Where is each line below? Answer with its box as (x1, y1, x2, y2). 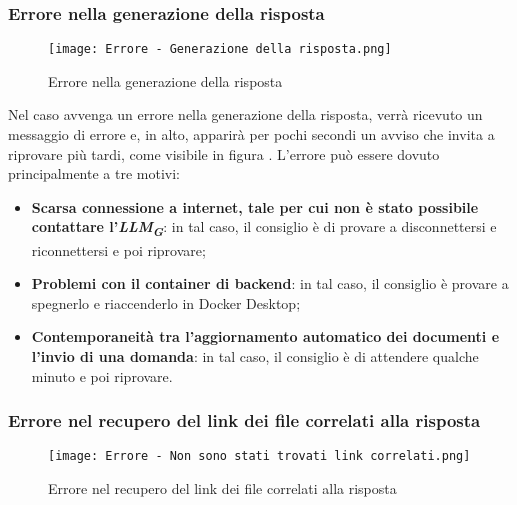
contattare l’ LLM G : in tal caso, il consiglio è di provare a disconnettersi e (31, 216, 497, 241)
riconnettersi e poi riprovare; (31, 239, 206, 260)
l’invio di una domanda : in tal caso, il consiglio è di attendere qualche (31, 345, 479, 366)
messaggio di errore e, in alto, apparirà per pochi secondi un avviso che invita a (8, 124, 495, 145)
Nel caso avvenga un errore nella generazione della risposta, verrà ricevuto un (8, 104, 483, 125)
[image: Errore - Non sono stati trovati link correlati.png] (48, 449, 471, 464)
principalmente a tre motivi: (8, 163, 180, 184)
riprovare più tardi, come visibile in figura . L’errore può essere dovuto (8, 143, 440, 164)
